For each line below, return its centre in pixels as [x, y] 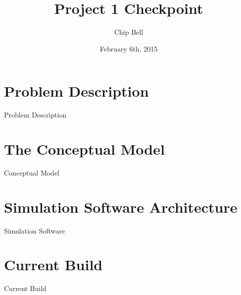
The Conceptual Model [84, 149]
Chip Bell [129, 32]
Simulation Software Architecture [121, 206]
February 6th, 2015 [129, 48]
